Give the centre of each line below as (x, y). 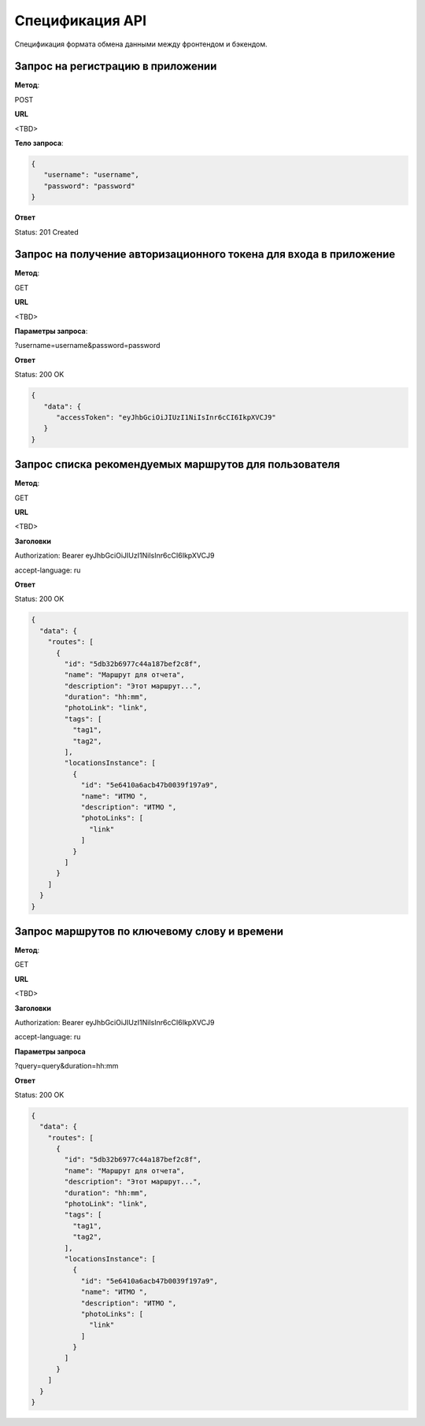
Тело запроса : (39, 143)
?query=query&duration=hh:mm (67, 1066)
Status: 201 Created (46, 231)
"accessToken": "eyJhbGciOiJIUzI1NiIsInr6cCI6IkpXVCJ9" (166, 417)
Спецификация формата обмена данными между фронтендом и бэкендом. (141, 44)
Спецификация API (81, 20)
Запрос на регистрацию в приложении (116, 67)
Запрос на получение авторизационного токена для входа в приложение (205, 255)
